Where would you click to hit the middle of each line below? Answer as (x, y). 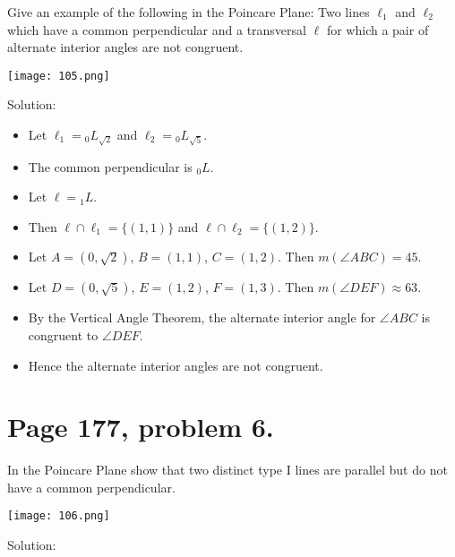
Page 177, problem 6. (141, 427)
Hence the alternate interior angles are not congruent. (176, 365)
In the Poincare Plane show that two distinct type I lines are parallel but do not (227, 470)
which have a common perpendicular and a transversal (157, 29)
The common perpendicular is (110, 166)
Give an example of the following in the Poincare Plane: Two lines (189, 12)
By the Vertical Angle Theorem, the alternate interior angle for (202, 317)
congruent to (63, 334)
